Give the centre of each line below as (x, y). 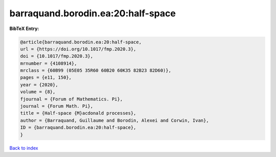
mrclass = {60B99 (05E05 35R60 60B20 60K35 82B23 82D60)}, (96, 71)
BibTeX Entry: (24, 29)
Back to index (24, 148)
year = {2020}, (39, 85)
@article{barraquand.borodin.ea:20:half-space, (81, 42)
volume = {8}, (38, 92)
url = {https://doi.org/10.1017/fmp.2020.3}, (78, 49)
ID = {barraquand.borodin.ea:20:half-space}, (78, 128)
